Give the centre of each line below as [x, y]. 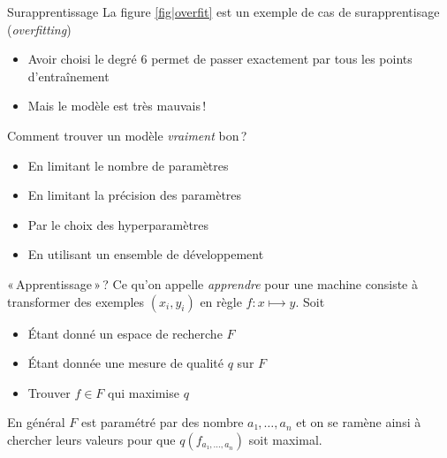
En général [36, 422]
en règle [221, 301]
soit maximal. [285, 439]
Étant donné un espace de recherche [125, 333]
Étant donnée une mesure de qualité [125, 363]
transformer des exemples [76, 301]
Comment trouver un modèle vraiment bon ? [127, 135]
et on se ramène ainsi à [359, 422]
